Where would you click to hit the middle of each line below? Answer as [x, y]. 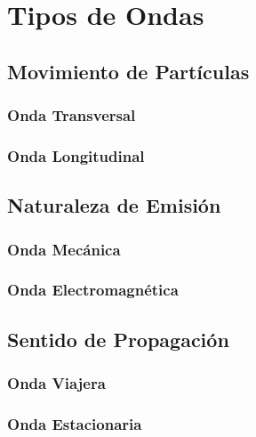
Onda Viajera [56, 383]
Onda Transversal [72, 115]
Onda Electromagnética [93, 290]
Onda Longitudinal [76, 155]
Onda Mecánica [64, 249]
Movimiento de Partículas [128, 71]
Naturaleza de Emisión [114, 205]
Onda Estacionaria [75, 423]
